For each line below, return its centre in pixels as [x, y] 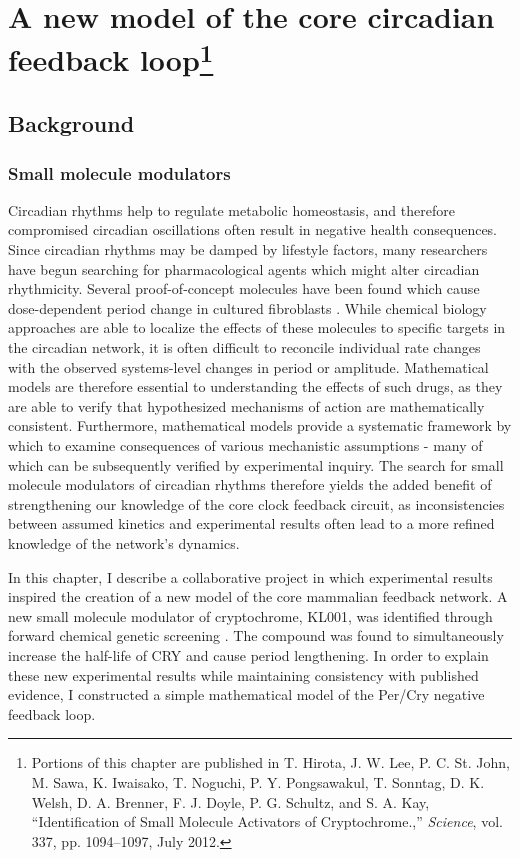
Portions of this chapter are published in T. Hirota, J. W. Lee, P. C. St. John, [270, 762]
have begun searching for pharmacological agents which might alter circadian [244, 268]
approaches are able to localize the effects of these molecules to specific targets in [257, 327]
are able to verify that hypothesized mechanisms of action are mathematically [246, 405]
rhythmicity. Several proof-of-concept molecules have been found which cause [244, 288]
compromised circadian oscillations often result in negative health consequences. [253, 229]
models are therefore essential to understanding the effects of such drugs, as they [255, 386]
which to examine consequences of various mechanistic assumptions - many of [245, 445]
